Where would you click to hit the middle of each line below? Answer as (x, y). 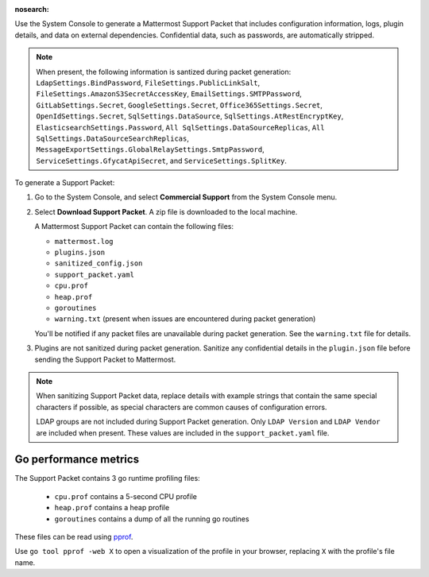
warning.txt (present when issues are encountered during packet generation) (185, 319)
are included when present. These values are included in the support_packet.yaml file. (183, 432)
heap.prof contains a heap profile (112, 508)
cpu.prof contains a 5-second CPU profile (126, 496)
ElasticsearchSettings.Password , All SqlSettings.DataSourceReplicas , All (180, 127)
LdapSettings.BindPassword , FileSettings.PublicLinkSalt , (148, 83)
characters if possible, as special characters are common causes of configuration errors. (182, 407)
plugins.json (80, 253)
